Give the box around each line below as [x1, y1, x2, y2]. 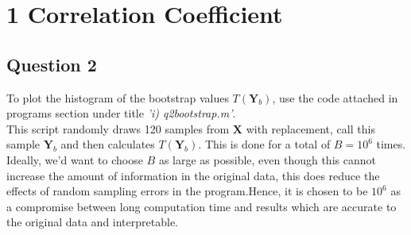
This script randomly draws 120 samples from [6, 120, 230, 137]
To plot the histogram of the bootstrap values [6, 89, 229, 106]
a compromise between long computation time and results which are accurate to [6, 198, 397, 214]
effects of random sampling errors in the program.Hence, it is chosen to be [6, 183, 368, 199]
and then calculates [60, 136, 155, 152]
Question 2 [6, 52, 97, 76]
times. [376, 136, 406, 152]
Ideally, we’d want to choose [6, 151, 143, 168]
